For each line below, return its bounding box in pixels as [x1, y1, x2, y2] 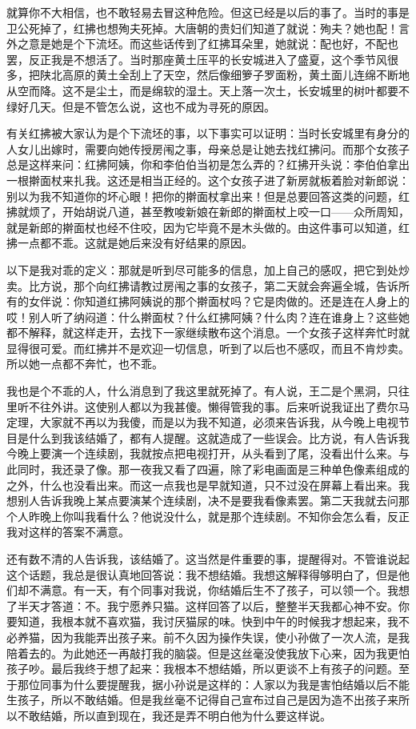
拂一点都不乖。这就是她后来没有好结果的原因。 [6, 234, 253, 251]
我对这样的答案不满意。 [6, 523, 130, 540]
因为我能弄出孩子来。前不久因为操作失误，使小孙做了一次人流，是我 [50, 628, 410, 645]
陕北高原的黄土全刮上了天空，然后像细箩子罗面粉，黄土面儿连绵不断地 [39, 66, 410, 83]
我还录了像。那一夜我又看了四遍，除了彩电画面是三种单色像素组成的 [50, 461, 410, 478]
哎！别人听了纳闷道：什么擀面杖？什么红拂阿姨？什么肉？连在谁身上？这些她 [6, 308, 410, 325]
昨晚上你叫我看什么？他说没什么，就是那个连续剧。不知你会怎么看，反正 [28, 507, 410, 524]
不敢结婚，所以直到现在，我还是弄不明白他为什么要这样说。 [17, 707, 331, 723]
